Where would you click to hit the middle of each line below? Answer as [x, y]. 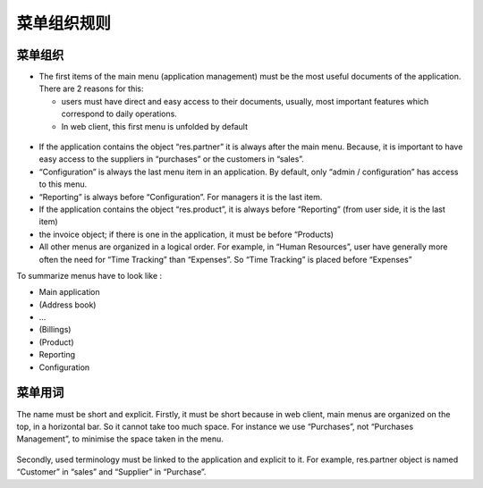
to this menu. [63, 184]
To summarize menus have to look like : [89, 275]
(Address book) [68, 305]
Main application [69, 292]
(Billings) [55, 330]
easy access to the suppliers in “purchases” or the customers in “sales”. [171, 159]
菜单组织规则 [64, 23]
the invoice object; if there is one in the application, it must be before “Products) [186, 234]
